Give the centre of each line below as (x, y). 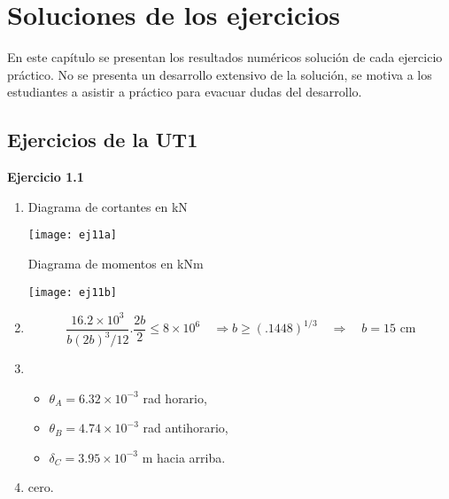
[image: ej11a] (73, 235)
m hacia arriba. (184, 457)
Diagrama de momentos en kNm (116, 263)
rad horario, (175, 398)
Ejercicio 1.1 (46, 177)
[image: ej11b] (73, 292)
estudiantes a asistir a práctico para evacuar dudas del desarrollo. (185, 92)
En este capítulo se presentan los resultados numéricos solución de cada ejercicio (225, 57)
